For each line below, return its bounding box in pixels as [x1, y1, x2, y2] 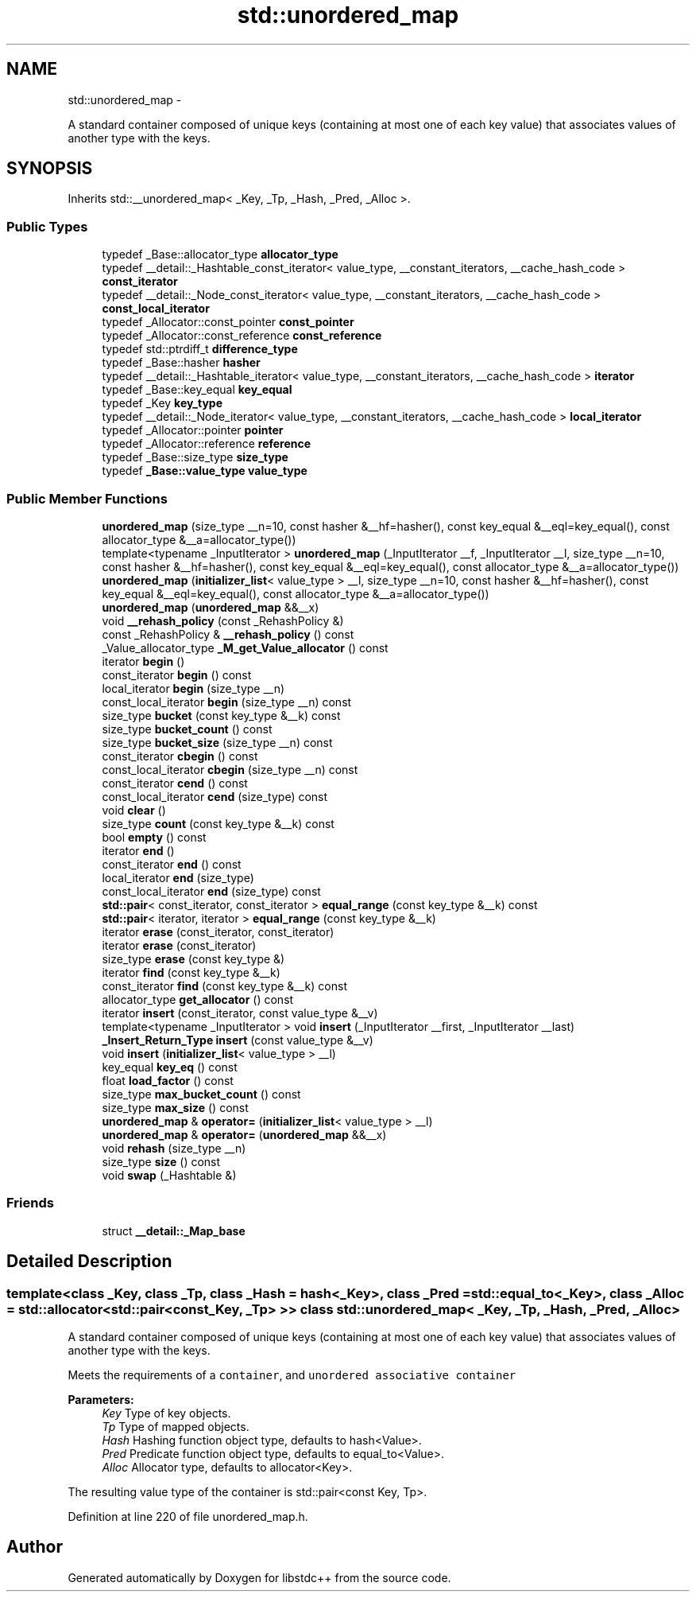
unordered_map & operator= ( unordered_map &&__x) [102, 1127, 387, 1141]
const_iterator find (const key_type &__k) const [102, 978, 347, 993]
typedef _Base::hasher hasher [102, 356, 261, 370]
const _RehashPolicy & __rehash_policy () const [102, 627, 354, 641]
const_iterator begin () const [102, 667, 252, 682]
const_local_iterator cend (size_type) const [102, 789, 328, 803]
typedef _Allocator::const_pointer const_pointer [102, 315, 354, 329]
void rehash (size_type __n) [102, 1141, 246, 1155]
